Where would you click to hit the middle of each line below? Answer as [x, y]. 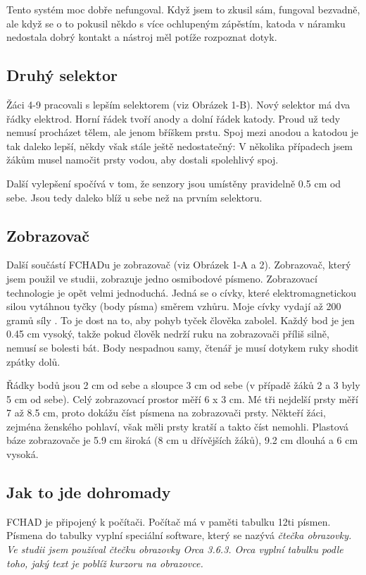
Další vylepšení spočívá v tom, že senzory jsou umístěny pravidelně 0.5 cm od [174, 183]
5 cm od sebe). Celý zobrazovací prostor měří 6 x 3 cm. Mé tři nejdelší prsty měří [182, 398]
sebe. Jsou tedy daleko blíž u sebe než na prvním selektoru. [134, 197]
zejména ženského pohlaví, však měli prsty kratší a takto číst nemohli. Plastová [178, 426]
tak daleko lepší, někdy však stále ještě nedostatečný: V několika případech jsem [180, 146]
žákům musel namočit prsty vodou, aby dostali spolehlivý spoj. [143, 160]
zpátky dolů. [33, 361]
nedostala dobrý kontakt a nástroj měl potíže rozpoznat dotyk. [142, 37]
